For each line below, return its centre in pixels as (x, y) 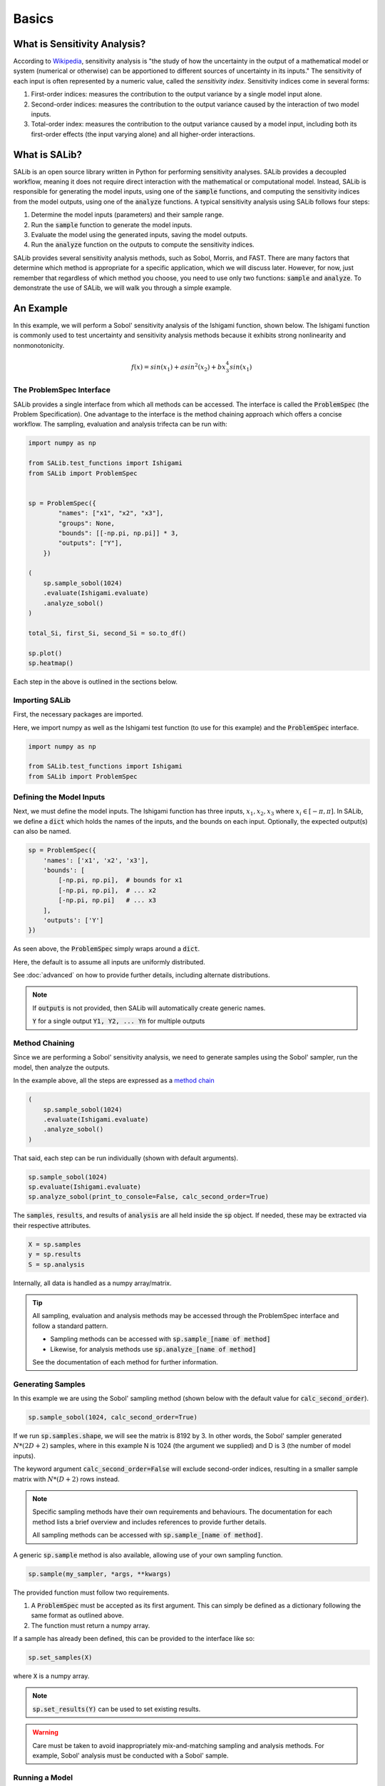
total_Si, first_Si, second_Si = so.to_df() (107, 633)
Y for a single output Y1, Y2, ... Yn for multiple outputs (119, 1021)
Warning (45, 1732)
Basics (34, 19)
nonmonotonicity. (39, 345)
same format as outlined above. (77, 1615)
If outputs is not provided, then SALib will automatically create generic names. (149, 1008)
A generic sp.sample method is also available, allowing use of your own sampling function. (148, 1555)
